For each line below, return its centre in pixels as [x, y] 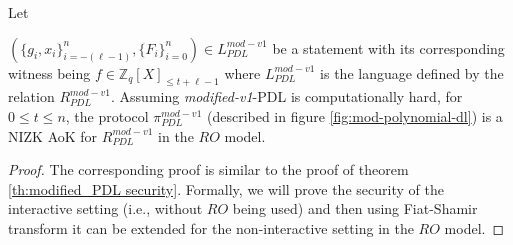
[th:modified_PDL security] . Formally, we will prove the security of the [226, 188]
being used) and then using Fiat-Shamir [355, 208]
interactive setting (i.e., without [105, 208]
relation [31, 96]
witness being [49, 72]
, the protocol [107, 115]
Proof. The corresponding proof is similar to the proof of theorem [208, 169]
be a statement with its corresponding [388, 47]
